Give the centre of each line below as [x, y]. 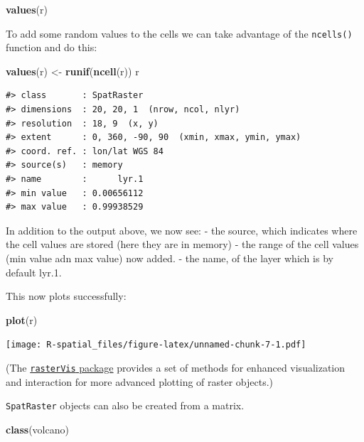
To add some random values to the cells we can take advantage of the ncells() [179, 33]
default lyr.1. [34, 272]
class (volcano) [37, 429]
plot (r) [22, 319]
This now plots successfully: [66, 296]
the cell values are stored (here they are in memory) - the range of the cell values [182, 244]
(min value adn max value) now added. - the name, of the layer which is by [170, 258]
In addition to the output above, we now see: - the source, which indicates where [182, 230]
